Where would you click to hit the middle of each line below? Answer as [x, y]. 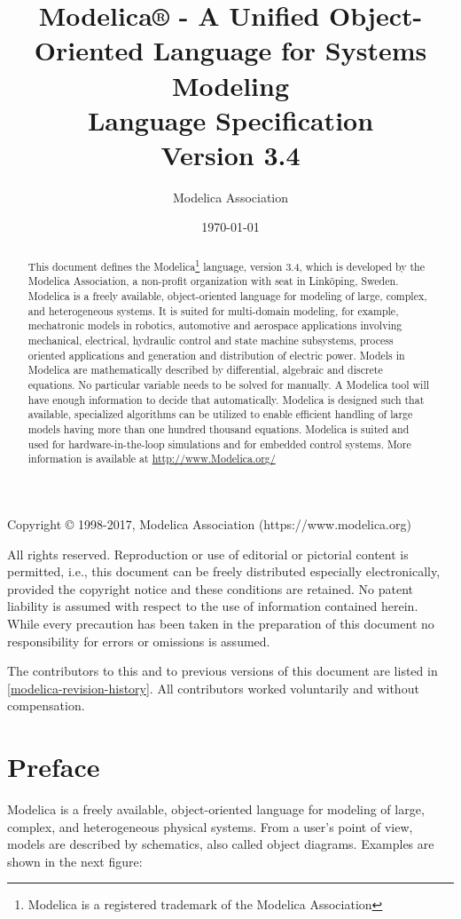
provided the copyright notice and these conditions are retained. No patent [211, 588]
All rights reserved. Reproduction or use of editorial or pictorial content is [208, 554]
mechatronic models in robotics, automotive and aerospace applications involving [215, 325]
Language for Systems [290, 50]
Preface [54, 767]
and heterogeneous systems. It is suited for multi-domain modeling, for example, [213, 310]
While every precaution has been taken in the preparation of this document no [221, 623]
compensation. [46, 705]
